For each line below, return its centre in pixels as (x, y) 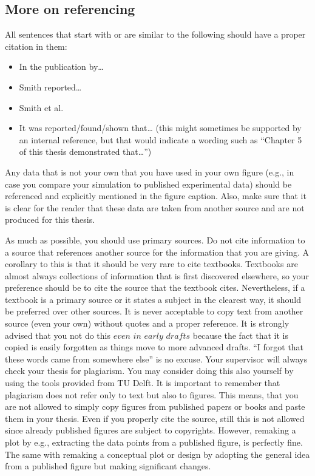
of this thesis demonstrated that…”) (85, 151)
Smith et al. (41, 107)
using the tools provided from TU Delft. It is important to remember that (143, 383)
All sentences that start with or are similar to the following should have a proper (155, 34)
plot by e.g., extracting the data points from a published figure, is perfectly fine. (154, 442)
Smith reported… (50, 87)
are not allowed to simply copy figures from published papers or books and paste (155, 406)
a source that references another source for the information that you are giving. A (157, 252)
